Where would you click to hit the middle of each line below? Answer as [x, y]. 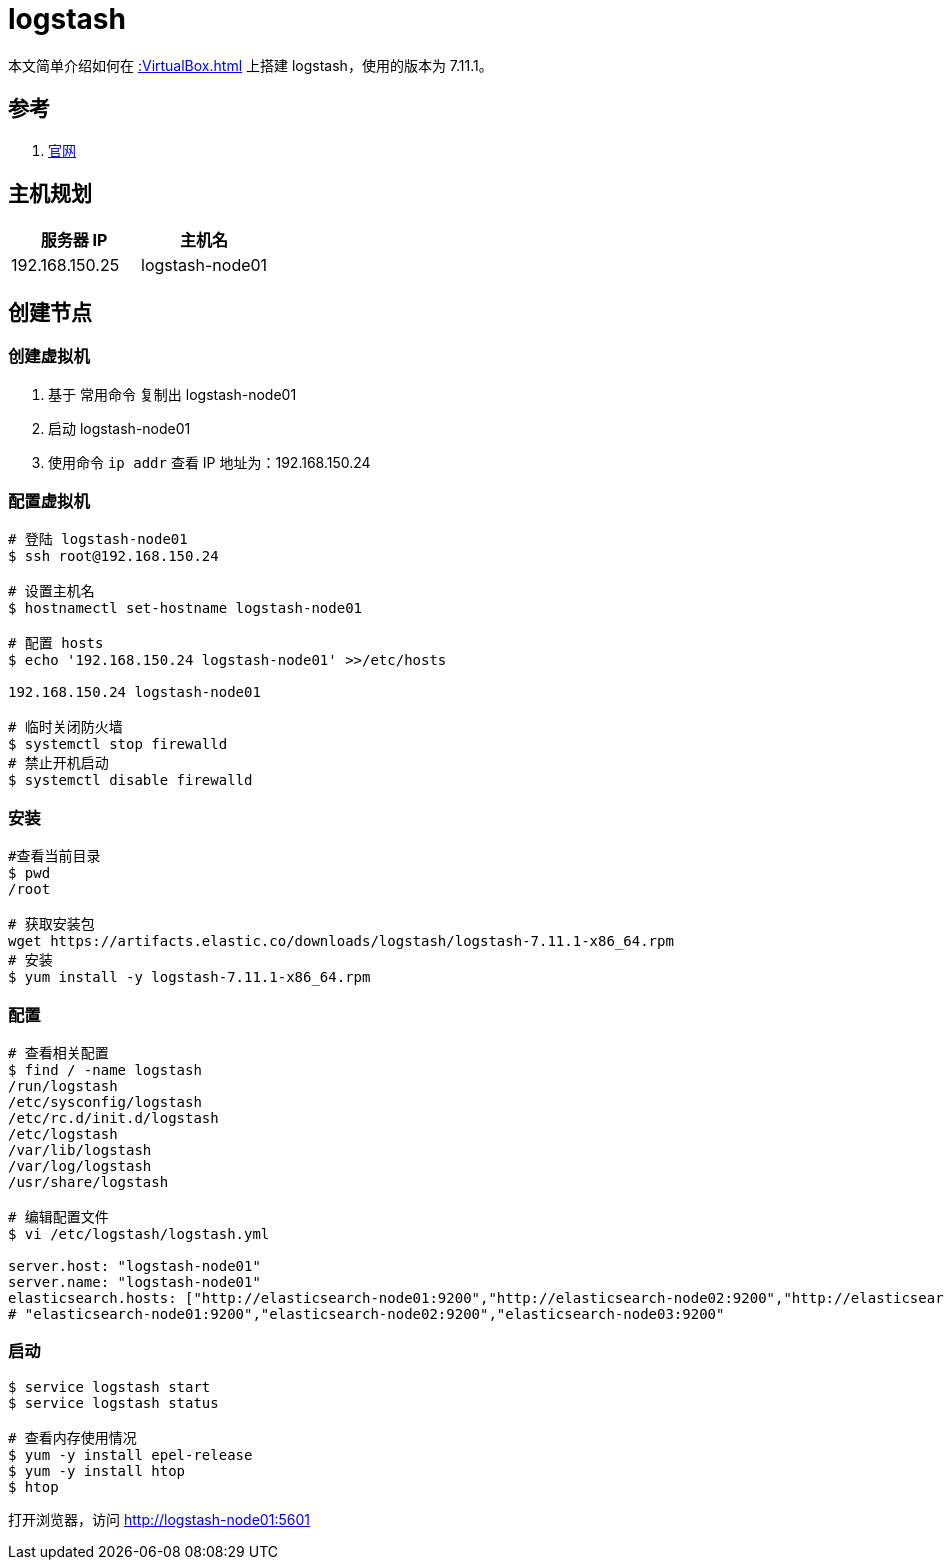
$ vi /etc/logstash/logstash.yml [139, 1233]
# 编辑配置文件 [58, 1216]
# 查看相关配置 [58, 1052]
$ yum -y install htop [97, 1470]
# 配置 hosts [56, 643]
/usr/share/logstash [88, 1181]
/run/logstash [63, 1085]
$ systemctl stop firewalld [118, 744]
